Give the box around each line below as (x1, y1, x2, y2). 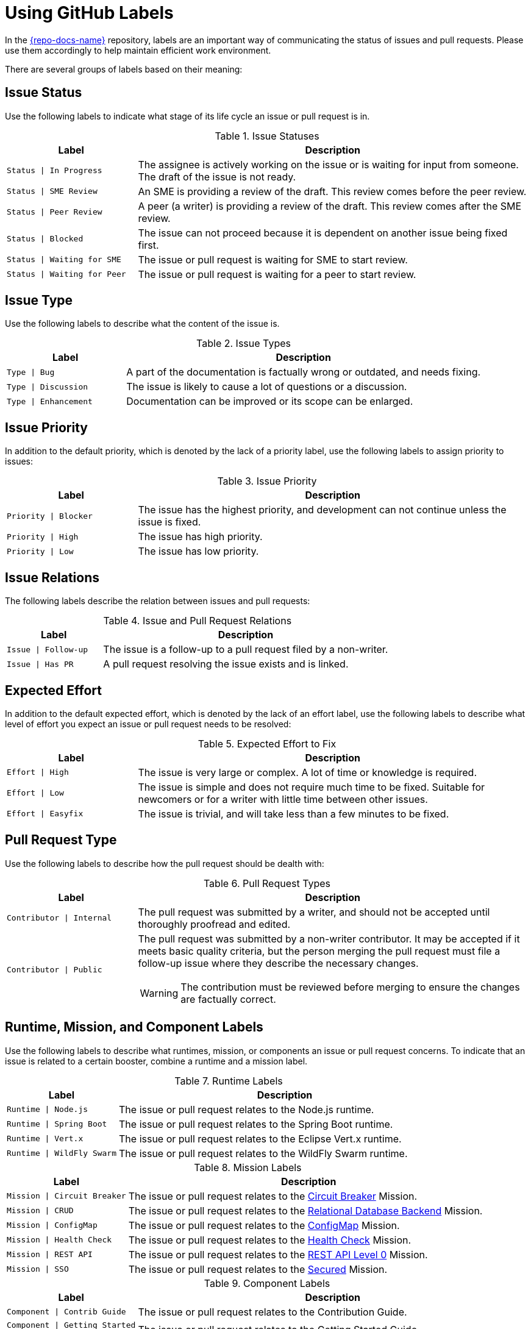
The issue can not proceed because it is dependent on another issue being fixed (138, 226, 508, 239)
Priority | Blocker (7, 511, 93, 521)
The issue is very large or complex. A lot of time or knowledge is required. (138, 766, 477, 779)
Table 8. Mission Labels (194, 1161, 302, 1174)
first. (138, 238, 159, 251)
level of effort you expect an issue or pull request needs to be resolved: (5, 718, 291, 729)
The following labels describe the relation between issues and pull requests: (5, 596, 310, 607)
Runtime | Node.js (7, 1105, 88, 1114)
